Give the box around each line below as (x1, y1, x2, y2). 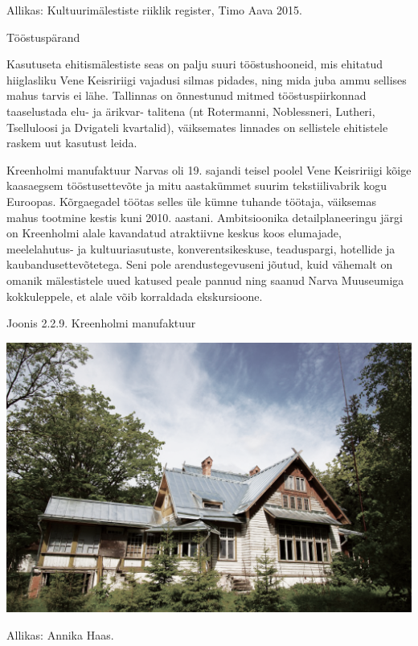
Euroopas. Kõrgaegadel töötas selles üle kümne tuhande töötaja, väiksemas (6, 192, 377, 209)
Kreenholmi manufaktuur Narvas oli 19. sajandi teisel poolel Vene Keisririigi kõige (6, 161, 412, 178)
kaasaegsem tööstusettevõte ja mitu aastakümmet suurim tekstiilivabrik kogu (6, 177, 387, 194)
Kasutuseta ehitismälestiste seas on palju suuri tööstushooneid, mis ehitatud (6, 56, 383, 72)
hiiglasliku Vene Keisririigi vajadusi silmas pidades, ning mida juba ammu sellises (6, 71, 407, 88)
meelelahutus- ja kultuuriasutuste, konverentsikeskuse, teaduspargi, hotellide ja (6, 240, 395, 257)
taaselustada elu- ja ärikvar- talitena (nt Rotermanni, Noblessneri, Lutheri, (6, 102, 375, 119)
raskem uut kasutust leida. (6, 134, 137, 151)
